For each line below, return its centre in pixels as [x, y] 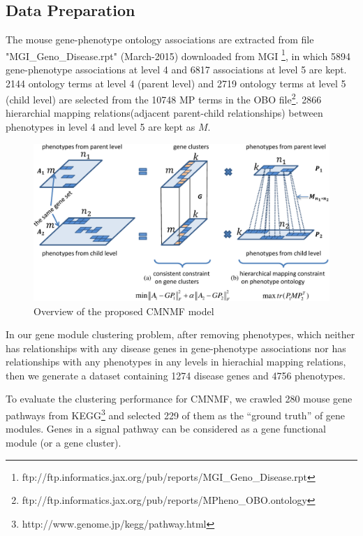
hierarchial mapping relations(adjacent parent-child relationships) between [164, 113]
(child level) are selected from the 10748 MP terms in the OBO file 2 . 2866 [164, 98]
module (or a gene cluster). [64, 442]
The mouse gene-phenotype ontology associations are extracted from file [160, 39]
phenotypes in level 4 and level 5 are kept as [101, 127]
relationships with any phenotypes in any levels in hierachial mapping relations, [176, 362]
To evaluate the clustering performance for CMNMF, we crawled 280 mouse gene [179, 399]
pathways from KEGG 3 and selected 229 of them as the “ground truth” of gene [176, 414]
